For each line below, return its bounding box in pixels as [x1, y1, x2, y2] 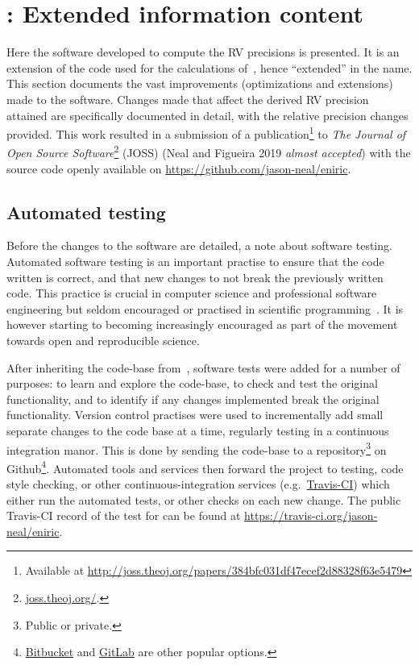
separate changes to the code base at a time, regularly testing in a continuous [6, 422, 389, 438]
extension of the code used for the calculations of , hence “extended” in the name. [6, 59, 413, 76]
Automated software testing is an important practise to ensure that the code [6, 252, 384, 269]
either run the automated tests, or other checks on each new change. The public [6, 491, 401, 508]
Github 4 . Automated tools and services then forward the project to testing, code [6, 457, 404, 476]
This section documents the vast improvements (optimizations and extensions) [6, 75, 393, 92]
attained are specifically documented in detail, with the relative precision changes [6, 106, 409, 123]
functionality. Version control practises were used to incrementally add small [6, 406, 384, 423]
